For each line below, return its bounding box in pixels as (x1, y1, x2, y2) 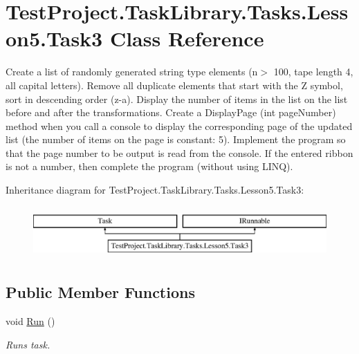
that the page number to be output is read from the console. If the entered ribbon (6, 145, 353, 160)
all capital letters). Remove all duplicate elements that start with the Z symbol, (6, 77, 343, 92)
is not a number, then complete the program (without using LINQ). (6, 159, 293, 174)
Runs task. (6, 337, 50, 351)
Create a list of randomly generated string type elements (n (6, 64, 258, 79)
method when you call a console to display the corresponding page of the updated (6, 118, 353, 133)
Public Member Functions (6, 281, 195, 303)
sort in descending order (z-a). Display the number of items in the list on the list (6, 91, 348, 106)
